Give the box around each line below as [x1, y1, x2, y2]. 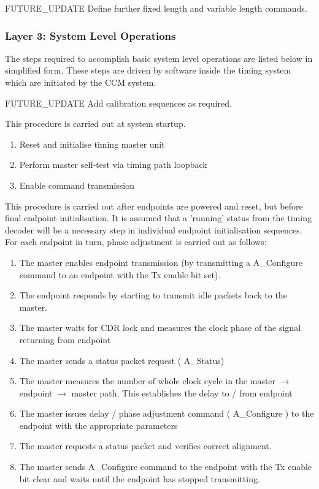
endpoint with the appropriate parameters [19, 419, 178, 431]
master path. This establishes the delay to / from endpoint [71, 386, 293, 399]
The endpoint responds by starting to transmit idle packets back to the [19, 289, 287, 301]
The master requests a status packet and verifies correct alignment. [19, 439, 272, 452]
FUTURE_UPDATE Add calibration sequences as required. [5, 96, 232, 109]
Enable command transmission [19, 178, 134, 191]
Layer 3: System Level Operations [5, 28, 176, 43]
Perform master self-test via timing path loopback [19, 158, 207, 171]
